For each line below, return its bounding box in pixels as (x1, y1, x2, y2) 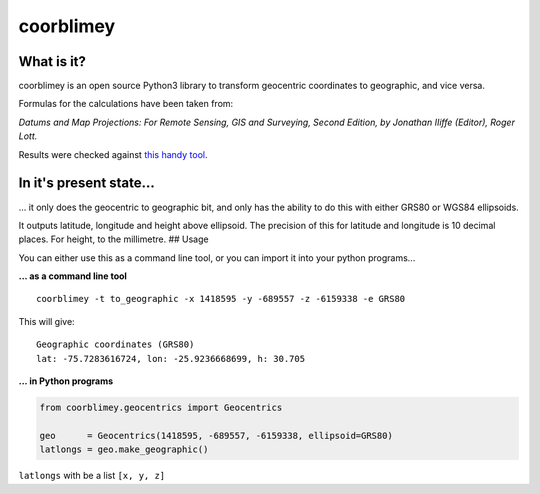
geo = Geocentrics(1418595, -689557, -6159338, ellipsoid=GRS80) (39, 430, 394, 441)
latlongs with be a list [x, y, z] (18, 470, 166, 482)
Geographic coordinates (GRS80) (36, 339, 195, 350)
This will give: (18, 315, 75, 327)
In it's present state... (18, 175, 155, 192)
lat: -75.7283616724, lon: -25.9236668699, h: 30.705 (36, 353, 305, 364)
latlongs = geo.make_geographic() (39, 444, 209, 455)
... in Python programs (18, 375, 114, 387)
